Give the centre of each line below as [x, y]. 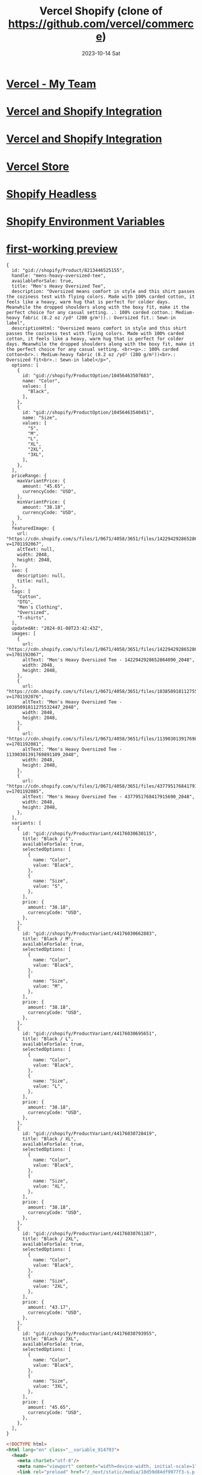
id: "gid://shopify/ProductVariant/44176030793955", [90, 1334]
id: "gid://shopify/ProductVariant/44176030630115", [90, 833]
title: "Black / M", [48, 939]
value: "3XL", [50, 1386]
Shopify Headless [52, 194]
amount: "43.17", [49, 1307]
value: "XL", [49, 1186]
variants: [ [27, 823]
